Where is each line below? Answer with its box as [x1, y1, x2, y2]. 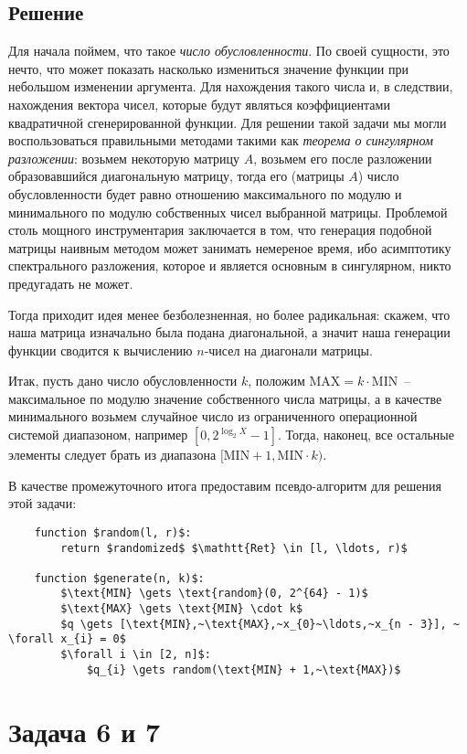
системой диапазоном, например [8, 425, 188, 444]
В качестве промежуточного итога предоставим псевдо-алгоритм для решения [8, 475, 441, 494]
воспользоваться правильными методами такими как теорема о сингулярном [8, 131, 433, 150]
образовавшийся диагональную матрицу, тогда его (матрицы [8, 166, 345, 186]
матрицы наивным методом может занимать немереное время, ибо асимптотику [8, 238, 451, 257]
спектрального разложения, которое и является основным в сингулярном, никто [8, 256, 451, 275]
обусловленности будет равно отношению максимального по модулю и [8, 184, 402, 203]
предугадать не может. [8, 273, 133, 292]
